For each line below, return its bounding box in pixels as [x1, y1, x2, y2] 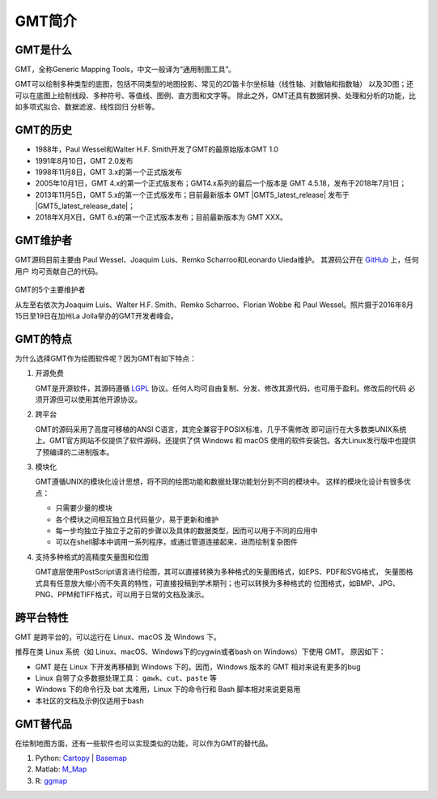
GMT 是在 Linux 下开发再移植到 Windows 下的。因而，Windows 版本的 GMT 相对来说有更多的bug [35, 661, 361, 672]
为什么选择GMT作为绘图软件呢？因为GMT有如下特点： [15, 353, 197, 363]
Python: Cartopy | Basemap [35, 754, 127, 763]
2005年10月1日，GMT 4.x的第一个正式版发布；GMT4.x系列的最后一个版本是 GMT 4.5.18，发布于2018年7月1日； [35, 178, 407, 188]
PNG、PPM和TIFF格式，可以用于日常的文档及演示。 [35, 589, 209, 599]
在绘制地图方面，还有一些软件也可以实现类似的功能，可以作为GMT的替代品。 [15, 738, 273, 748]
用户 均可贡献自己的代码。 [15, 266, 103, 276]
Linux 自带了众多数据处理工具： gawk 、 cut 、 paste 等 [35, 673, 218, 682]
